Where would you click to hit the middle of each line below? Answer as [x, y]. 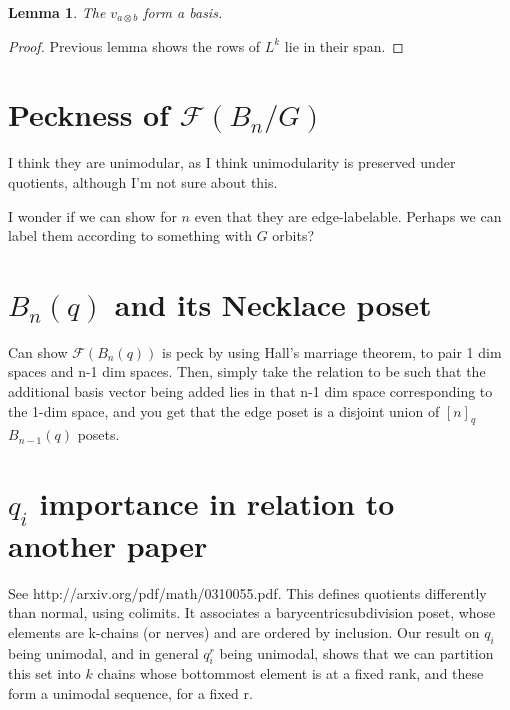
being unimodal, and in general [103, 652]
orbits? [293, 235]
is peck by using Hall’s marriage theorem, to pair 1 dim [332, 351]
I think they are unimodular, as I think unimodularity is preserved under [232, 162]
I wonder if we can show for [92, 215]
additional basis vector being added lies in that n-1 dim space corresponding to [250, 391]
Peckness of [89, 114]
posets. [98, 434]
